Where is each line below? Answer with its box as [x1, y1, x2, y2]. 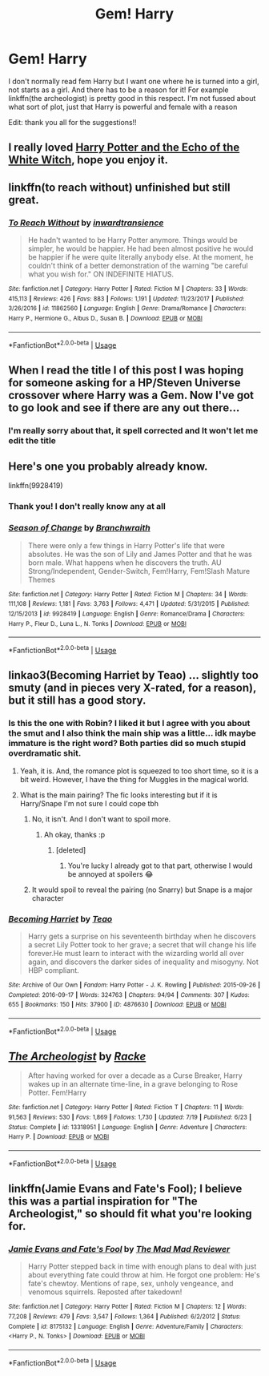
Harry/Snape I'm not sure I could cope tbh [19, 798, 159, 808]
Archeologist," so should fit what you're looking [8, 1207, 252, 1221]
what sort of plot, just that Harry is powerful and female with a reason [8, 102, 238, 111]
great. [8, 193, 39, 207]
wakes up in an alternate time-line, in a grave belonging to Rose [27, 1079, 239, 1089]
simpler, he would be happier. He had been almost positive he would [27, 244, 254, 253]
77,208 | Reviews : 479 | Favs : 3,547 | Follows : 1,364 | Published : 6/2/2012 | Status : [8, 1312, 242, 1321]
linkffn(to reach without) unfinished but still [8, 180, 231, 194]
